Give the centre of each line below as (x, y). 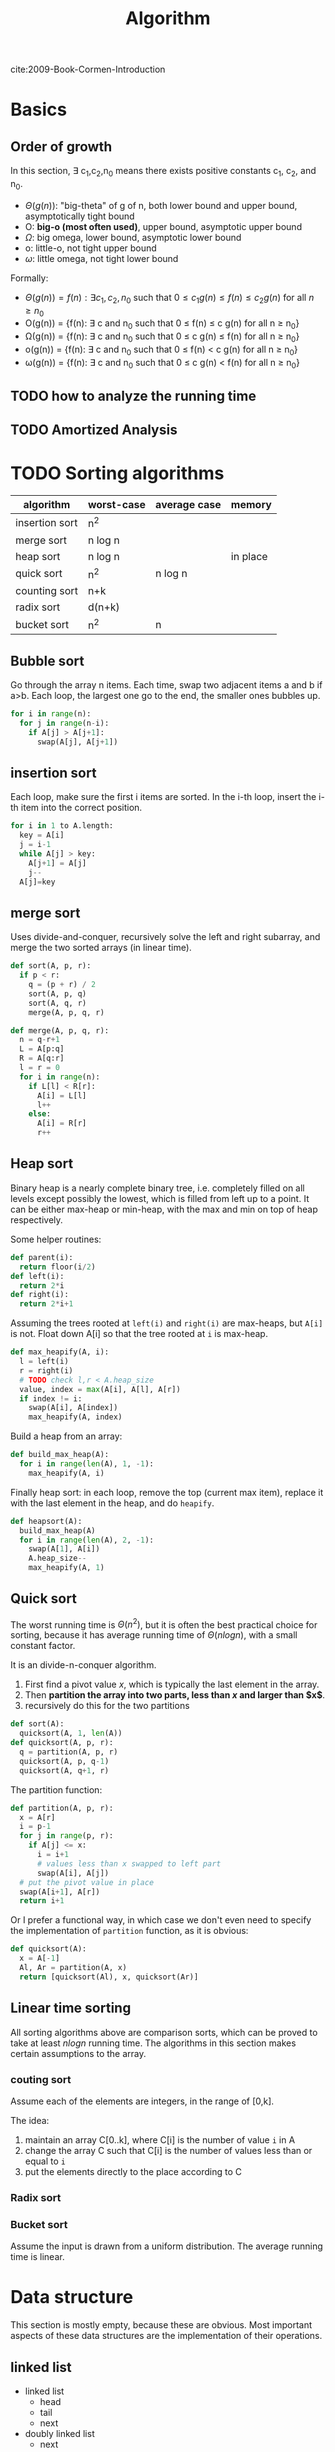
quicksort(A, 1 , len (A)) (71, 1733)
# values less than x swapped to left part (129, 1863)
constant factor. (43, 1646)
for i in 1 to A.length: (62, 826)
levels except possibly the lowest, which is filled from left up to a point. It (160, 1198)
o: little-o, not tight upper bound (90, 248)
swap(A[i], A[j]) (73, 1873)
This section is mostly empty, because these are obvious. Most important (161, 2325)
